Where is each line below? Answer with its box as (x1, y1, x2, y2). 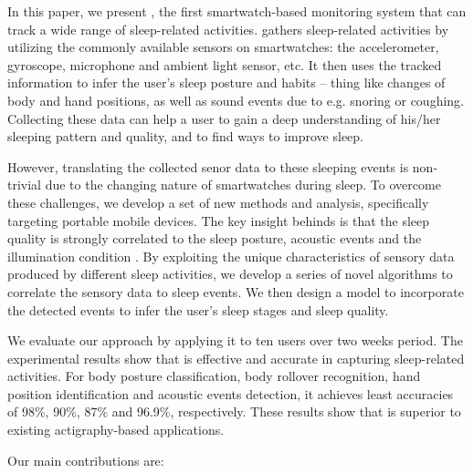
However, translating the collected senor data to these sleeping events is (7, 157, 409, 176)
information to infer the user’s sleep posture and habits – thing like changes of (7, 73, 446, 92)
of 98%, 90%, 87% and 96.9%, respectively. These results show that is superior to (7, 402, 461, 421)
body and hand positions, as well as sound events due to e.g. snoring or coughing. (7, 90, 464, 109)
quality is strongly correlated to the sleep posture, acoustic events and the (7, 229, 422, 248)
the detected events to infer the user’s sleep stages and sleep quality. (7, 300, 389, 319)
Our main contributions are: (7, 450, 164, 469)
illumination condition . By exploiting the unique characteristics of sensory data (7, 246, 455, 265)
